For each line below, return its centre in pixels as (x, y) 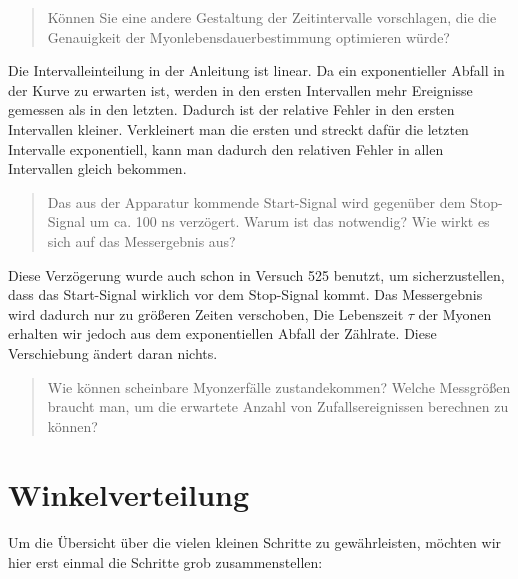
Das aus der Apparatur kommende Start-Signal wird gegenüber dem (256, 201)
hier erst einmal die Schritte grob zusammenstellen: (165, 562)
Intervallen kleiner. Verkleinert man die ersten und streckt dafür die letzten (238, 128)
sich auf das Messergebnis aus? (141, 240)
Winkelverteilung (129, 494)
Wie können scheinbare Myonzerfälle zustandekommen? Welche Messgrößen (279, 386)
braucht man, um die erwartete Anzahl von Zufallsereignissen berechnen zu (278, 406)
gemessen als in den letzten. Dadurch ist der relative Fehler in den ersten (231, 109)
